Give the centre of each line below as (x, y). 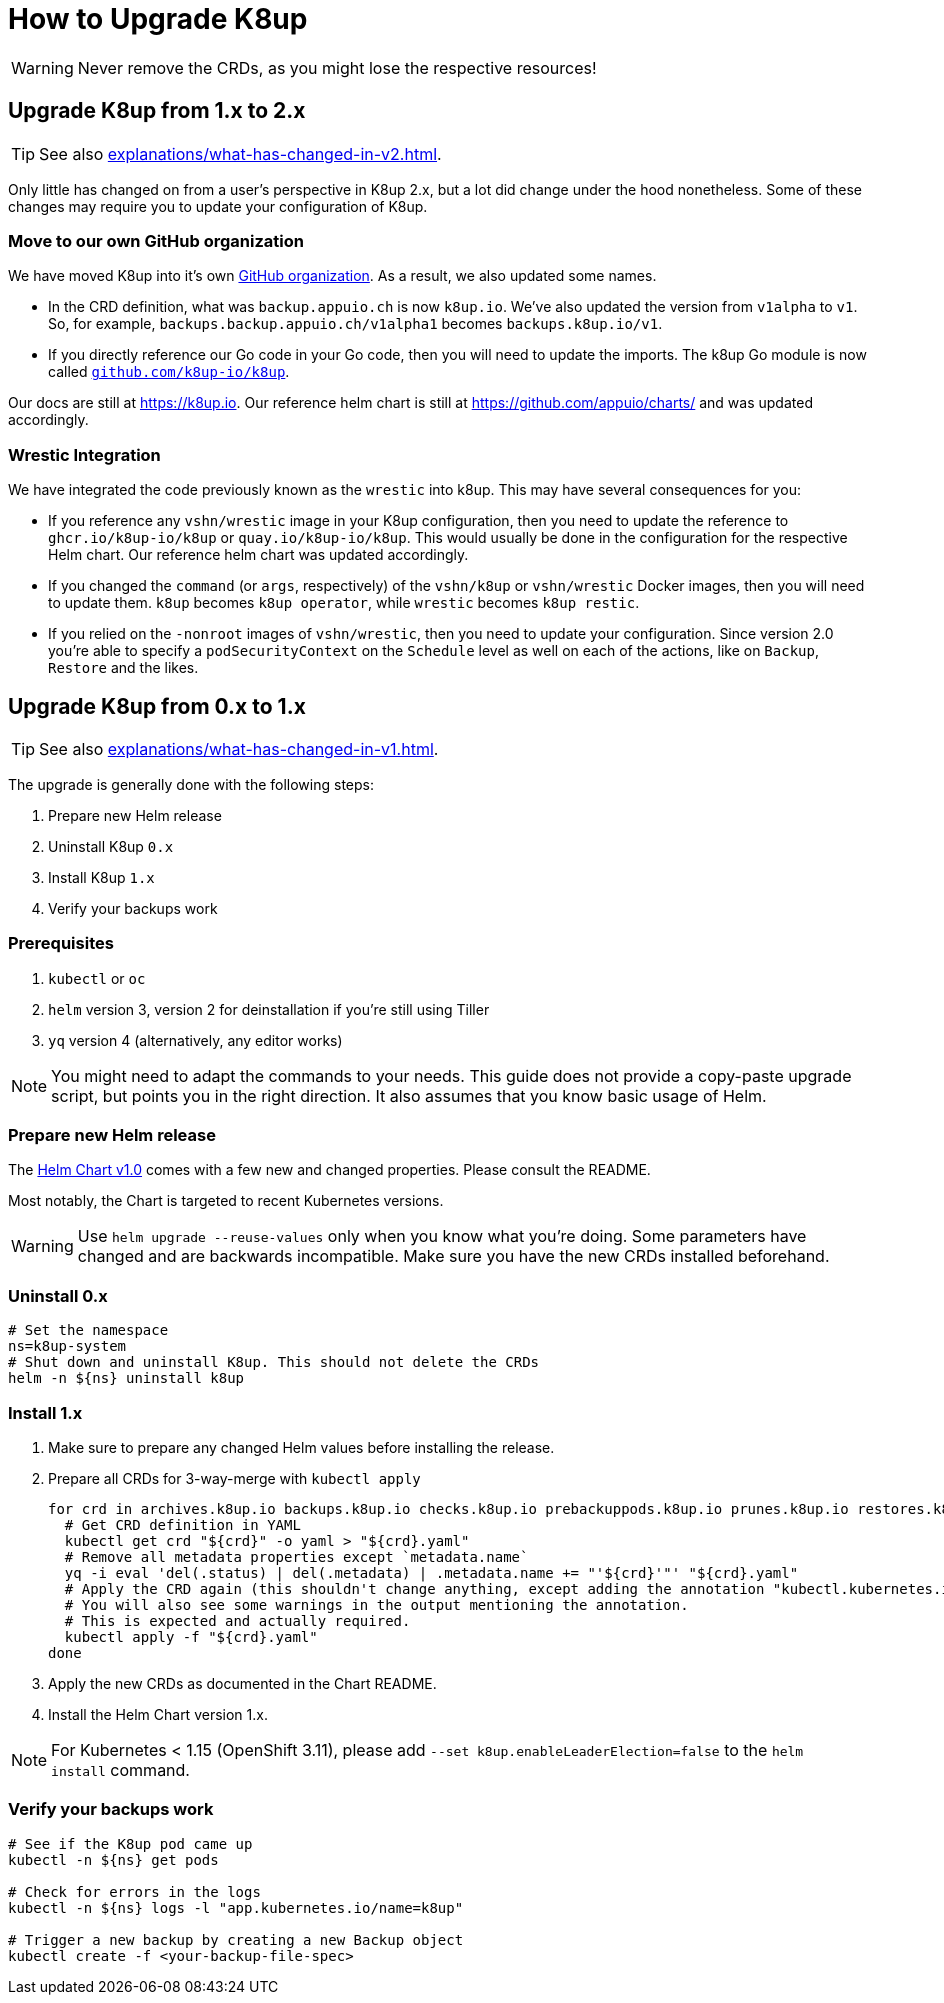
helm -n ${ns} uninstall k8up (126, 1378)
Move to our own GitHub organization (156, 240)
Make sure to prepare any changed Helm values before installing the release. (301, 1447)
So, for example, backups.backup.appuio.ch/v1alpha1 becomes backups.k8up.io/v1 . (355, 324)
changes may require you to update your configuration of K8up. (218, 206)
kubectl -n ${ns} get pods (113, 1859)
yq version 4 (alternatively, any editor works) (195, 1040)
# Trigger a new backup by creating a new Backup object (236, 1939)
